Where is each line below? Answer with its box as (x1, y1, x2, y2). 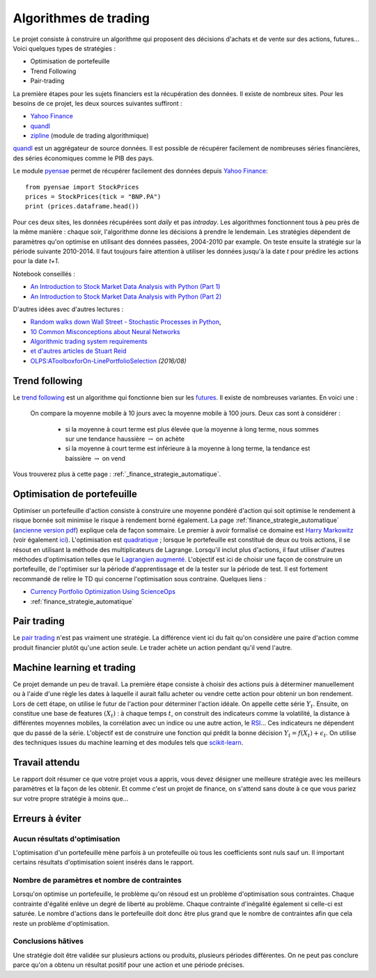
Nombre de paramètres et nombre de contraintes (13, 876, 182, 885)
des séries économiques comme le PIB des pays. (13, 154, 155, 162)
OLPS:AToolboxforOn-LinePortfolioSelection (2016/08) (30, 356, 187, 365)
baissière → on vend (65, 454, 125, 462)
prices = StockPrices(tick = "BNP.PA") (25, 193, 162, 201)
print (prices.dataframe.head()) (25, 203, 139, 210)
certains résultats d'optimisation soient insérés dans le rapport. (13, 858, 194, 867)
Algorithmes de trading (13, 10, 150, 26)
